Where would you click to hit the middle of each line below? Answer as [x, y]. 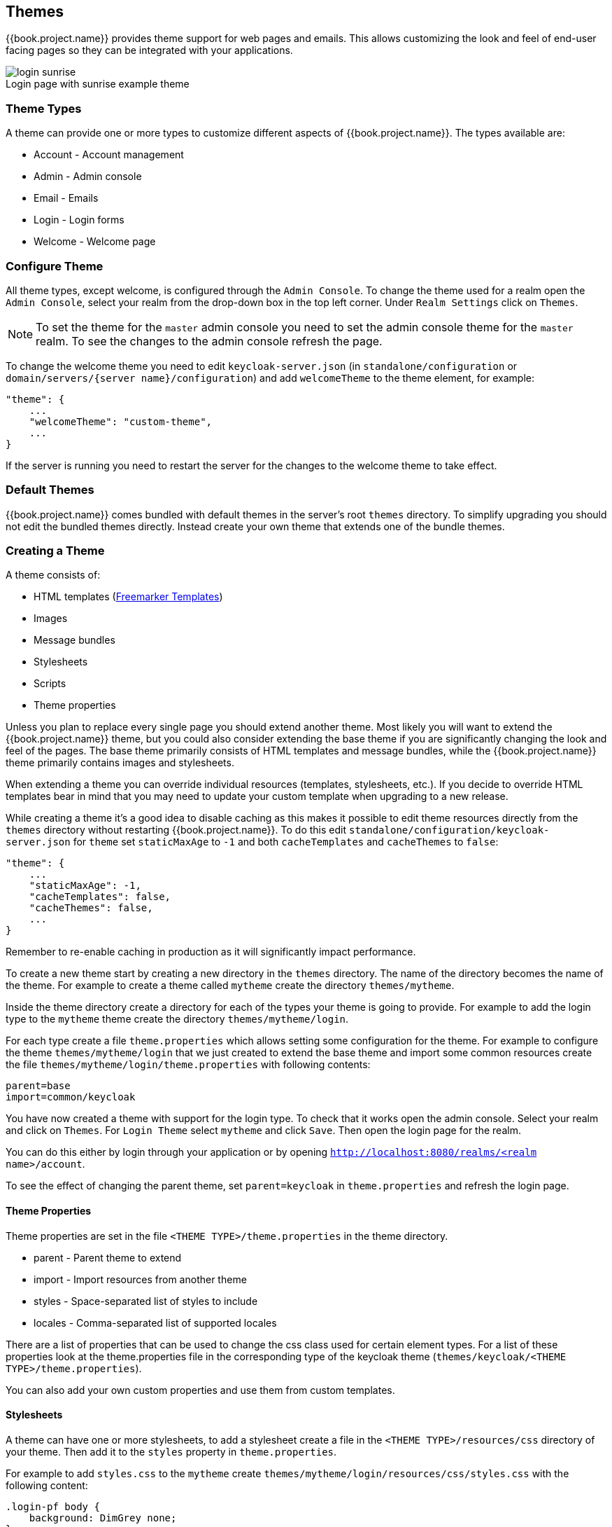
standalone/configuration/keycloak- [449, 830]
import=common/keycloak [71, 1097]
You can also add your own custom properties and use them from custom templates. [200, 1390]
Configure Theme [55, 266]
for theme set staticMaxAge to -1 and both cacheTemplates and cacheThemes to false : [286, 842]
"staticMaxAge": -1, [85, 886]
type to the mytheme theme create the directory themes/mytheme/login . [177, 1019]
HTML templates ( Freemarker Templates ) [128, 597]
